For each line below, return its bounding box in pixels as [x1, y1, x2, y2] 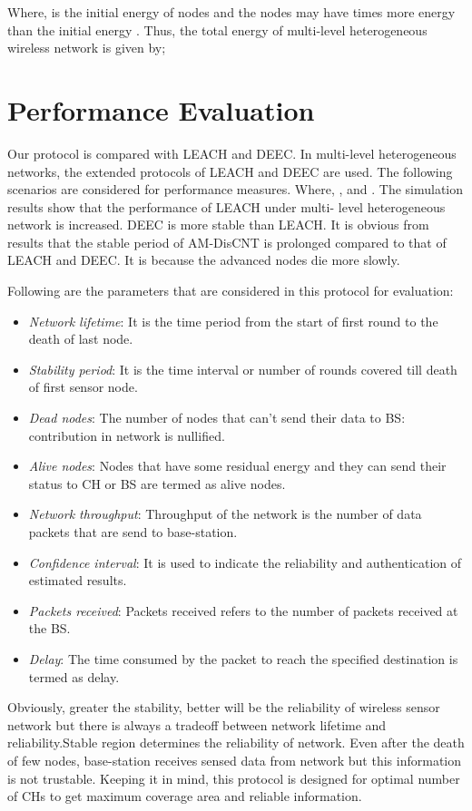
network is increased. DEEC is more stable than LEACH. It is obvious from [7, 215, 429, 234]
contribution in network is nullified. [28, 425, 225, 445]
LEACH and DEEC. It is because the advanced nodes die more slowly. [7, 250, 400, 269]
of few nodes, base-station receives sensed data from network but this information [7, 750, 462, 769]
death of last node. [28, 329, 133, 348]
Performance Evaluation [7, 91, 315, 128]
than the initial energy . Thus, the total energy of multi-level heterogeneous [7, 20, 428, 39]
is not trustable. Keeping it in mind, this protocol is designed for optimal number [7, 768, 460, 787]
